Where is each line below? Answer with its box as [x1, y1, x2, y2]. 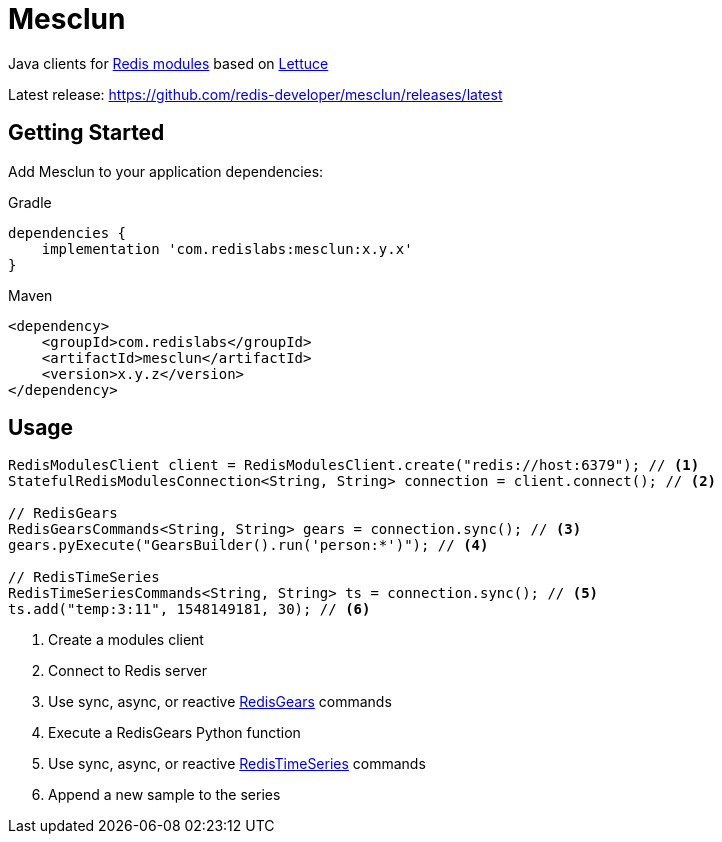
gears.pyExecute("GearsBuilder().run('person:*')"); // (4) [8, 537, 489, 554]
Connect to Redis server [48, 662, 207, 680]
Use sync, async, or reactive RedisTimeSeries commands [48, 755, 426, 773]
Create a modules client [48, 631, 204, 649]
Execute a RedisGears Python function [48, 724, 301, 742]
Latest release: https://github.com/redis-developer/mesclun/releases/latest [8, 85, 503, 103]
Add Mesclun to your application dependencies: [8, 162, 324, 180]
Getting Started [8, 120, 165, 146]
